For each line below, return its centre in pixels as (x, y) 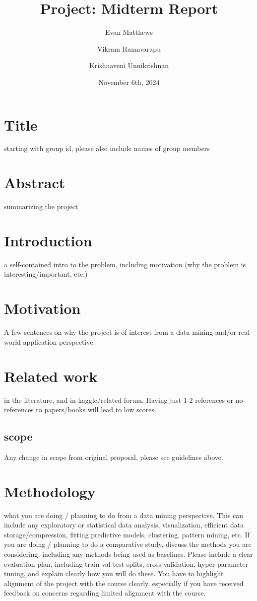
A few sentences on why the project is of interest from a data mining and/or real (127, 332)
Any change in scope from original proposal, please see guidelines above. (114, 457)
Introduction (48, 240)
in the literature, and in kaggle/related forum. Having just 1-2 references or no (124, 400)
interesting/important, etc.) (46, 274)
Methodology (50, 491)
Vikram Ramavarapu (129, 48)
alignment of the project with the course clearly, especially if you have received (124, 583)
